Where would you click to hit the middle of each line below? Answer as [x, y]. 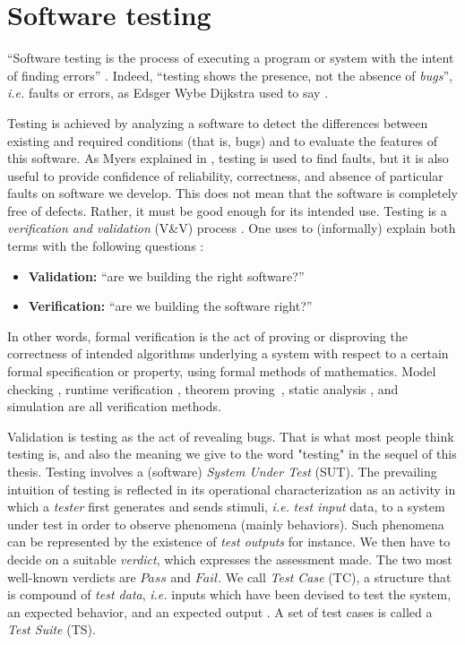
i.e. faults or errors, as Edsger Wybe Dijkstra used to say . [168, 93]
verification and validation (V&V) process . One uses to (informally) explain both [232, 228]
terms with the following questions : [106, 246]
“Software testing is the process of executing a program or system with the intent [231, 58]
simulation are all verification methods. [115, 406]
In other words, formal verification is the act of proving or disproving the [207, 335]
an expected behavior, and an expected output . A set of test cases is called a [220, 611]
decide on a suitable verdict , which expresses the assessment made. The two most [230, 559]
